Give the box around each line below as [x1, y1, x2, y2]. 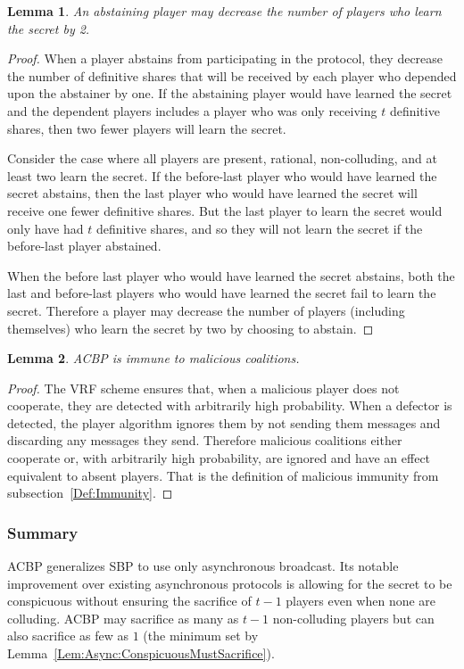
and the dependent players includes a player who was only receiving [7, 101, 377, 120]
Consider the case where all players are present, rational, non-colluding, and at [7, 149, 437, 168]
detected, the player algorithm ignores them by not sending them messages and [7, 413, 441, 432]
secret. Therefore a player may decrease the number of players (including [7, 301, 405, 319]
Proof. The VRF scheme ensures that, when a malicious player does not [7, 378, 400, 397]
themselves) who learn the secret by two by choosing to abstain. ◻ [7, 318, 374, 337]
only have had [7, 219, 84, 237]
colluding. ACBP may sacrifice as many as [7, 608, 239, 627]
